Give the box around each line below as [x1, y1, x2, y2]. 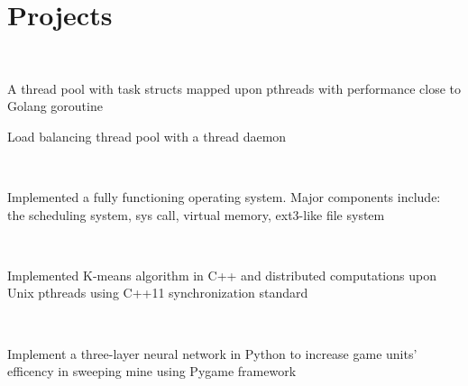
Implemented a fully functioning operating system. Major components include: [7, 188, 441, 207]
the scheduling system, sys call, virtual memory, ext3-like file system [7, 205, 385, 224]
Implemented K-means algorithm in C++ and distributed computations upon [7, 265, 436, 284]
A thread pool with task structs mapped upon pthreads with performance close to [7, 78, 462, 97]
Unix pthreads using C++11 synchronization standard [7, 283, 308, 302]
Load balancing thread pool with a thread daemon [7, 126, 287, 145]
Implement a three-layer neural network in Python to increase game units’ [7, 344, 418, 363]
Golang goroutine [7, 96, 103, 115]
